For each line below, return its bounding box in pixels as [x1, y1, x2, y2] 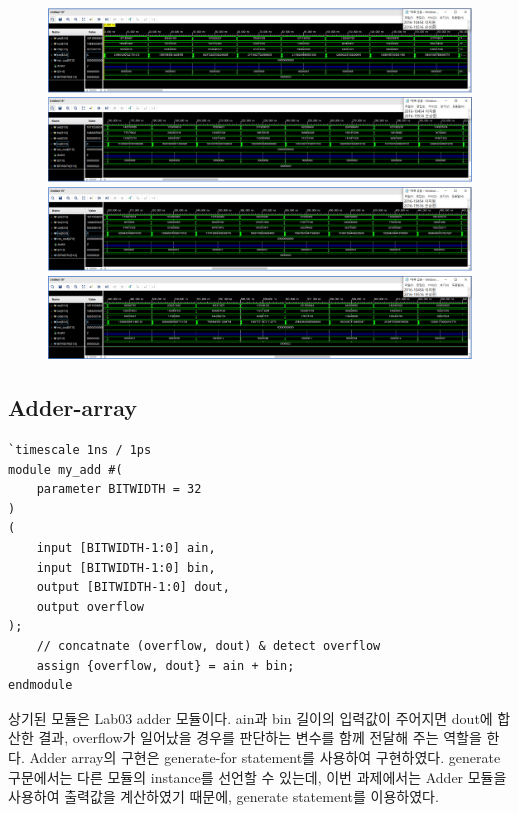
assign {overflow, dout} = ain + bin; [36, 658, 295, 673]
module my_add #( [8, 462, 123, 477]
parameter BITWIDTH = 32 [36, 482, 202, 497]
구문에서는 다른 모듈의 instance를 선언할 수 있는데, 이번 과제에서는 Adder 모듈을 [8, 766, 507, 787]
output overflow [36, 599, 145, 614]
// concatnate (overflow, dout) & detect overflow [36, 639, 381, 654]
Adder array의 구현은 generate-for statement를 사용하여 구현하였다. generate [29, 747, 501, 768]
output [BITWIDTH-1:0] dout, [36, 580, 230, 595]
